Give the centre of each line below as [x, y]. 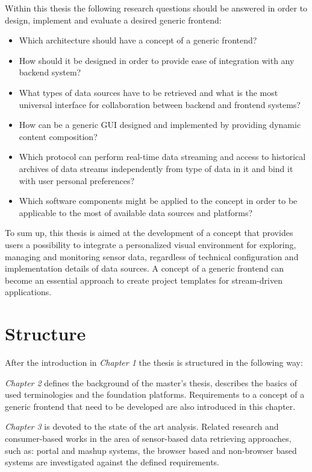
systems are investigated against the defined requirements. [112, 462]
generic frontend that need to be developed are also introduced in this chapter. [150, 406]
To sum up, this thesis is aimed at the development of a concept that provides [149, 233]
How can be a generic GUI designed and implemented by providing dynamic [160, 125]
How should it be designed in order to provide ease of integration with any [157, 60]
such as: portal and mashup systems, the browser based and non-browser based [151, 450]
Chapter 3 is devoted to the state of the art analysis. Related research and [142, 426]
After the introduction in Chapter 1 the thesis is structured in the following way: [154, 362]
